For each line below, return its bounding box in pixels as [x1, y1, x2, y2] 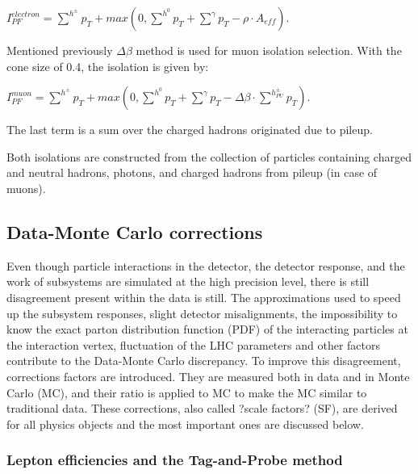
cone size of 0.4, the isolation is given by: [6, 57, 209, 74]
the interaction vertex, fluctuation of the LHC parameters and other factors [6, 336, 380, 353]
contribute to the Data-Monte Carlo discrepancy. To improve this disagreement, [6, 352, 401, 369]
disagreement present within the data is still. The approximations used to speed [6, 288, 401, 305]
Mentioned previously [6, 42, 113, 58]
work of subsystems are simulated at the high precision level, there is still [6, 273, 370, 290]
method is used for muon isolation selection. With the [136, 42, 402, 58]
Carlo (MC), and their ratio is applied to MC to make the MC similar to [6, 384, 367, 401]
